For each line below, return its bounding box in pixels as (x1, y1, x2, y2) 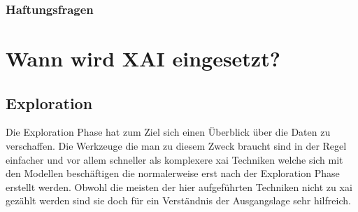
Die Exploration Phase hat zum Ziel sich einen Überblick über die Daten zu (6, 125, 331, 139)
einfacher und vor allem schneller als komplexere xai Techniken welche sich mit (6, 152, 343, 167)
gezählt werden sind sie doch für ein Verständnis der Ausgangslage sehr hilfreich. (6, 193, 351, 208)
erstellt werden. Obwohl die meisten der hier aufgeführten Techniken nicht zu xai (6, 179, 352, 194)
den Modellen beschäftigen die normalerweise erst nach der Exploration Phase (6, 166, 340, 181)
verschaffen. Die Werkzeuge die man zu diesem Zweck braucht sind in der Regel (6, 139, 347, 153)
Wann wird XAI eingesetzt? (6, 44, 280, 73)
